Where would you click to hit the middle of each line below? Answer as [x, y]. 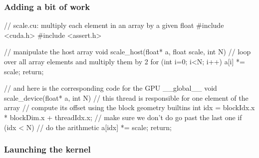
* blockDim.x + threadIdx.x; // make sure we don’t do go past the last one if [123, 117]
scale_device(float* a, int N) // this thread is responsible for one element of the [126, 97]
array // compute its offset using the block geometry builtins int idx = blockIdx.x [129, 107]
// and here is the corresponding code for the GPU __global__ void [111, 88]
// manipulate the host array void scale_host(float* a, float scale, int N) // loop [128, 52]
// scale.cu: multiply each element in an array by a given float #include [114, 25]
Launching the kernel [47, 149]
